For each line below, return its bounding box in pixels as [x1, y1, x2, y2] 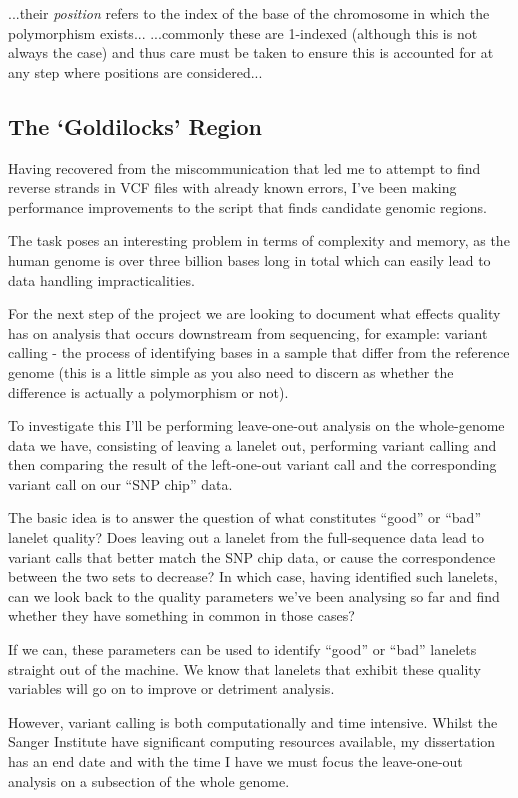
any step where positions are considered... [8, 61, 263, 82]
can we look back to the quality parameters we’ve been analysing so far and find [8, 585, 500, 606]
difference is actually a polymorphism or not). [8, 381, 289, 402]
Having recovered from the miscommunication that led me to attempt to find [8, 157, 481, 178]
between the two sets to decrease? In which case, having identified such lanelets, [8, 566, 498, 587]
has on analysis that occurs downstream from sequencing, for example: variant [8, 322, 488, 343]
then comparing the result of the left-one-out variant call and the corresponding [8, 454, 497, 475]
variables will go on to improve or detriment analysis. [8, 678, 335, 699]
